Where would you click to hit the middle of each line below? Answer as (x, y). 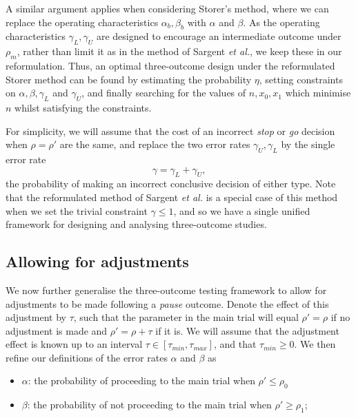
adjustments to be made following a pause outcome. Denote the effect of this (167, 303)
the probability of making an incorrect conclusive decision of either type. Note (171, 184)
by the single (308, 144)
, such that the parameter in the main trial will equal (186, 317)
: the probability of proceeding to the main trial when (141, 380)
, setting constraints (301, 79)
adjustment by (36, 317)
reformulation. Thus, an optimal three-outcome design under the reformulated (170, 65)
